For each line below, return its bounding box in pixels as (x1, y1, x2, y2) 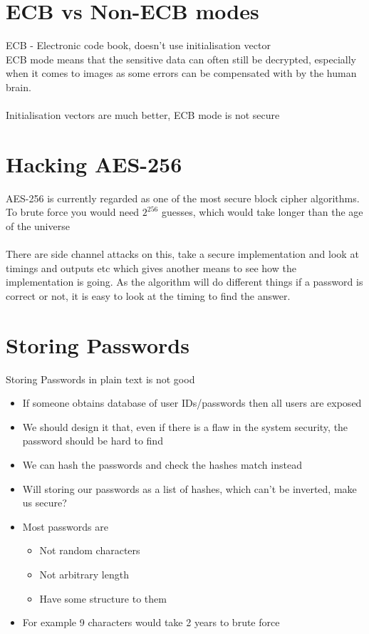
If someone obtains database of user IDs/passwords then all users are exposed (22, 395, 362, 410)
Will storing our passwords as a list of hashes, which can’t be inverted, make (22, 481, 357, 496)
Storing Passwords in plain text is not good (6, 371, 195, 386)
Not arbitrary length (39, 567, 129, 582)
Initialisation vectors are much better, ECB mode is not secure (6, 108, 280, 123)
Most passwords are (22, 519, 108, 534)
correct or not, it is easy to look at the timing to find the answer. (6, 288, 291, 303)
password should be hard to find (22, 433, 163, 448)
